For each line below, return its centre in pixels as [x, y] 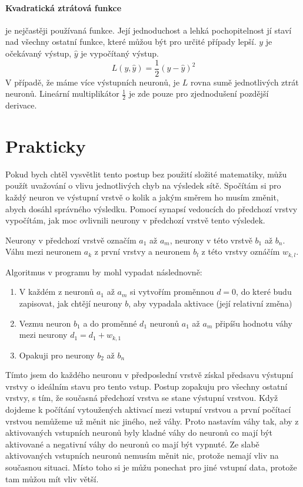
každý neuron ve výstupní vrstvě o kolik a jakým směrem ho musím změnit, [142, 197]
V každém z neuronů [56, 292]
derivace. [21, 105]
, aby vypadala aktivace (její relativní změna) [210, 303]
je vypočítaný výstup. [120, 53]
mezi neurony [43, 335]
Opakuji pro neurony [57, 355]
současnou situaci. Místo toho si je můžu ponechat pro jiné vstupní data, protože [151, 467]
